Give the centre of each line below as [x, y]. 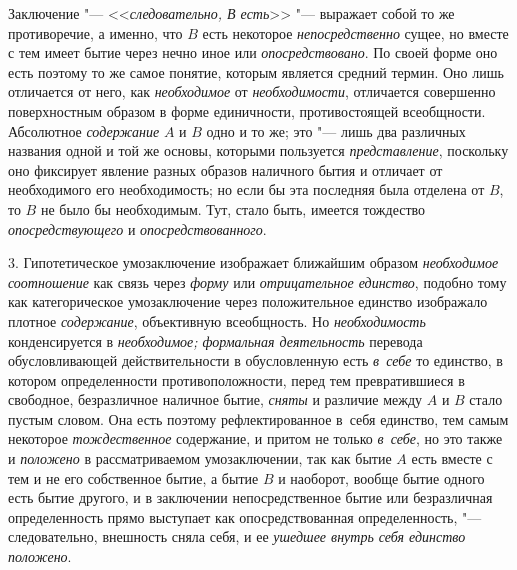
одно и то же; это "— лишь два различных [336, 130]
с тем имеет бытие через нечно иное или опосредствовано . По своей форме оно [253, 52]
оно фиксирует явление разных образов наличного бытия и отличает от [225, 169]
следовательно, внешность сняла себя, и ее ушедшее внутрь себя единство [237, 536]
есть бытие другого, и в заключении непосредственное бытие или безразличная [250, 497]
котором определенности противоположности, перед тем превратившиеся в [236, 379]
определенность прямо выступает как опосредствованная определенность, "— [245, 516]
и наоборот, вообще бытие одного [381, 477]
